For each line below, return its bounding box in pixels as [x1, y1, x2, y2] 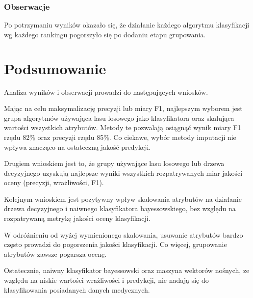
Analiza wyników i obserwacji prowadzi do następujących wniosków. [4, 86, 208, 97]
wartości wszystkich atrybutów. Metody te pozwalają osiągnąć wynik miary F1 [4, 122, 241, 133]
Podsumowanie [4, 58, 106, 78]
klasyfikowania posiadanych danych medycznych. [4, 284, 150, 295]
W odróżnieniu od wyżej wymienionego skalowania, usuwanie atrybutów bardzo [4, 229, 243, 240]
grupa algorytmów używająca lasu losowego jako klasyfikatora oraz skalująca [4, 112, 234, 123]
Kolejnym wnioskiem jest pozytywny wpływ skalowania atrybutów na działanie [4, 193, 242, 204]
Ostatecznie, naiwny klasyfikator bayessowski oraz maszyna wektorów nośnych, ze [4, 265, 250, 275]
